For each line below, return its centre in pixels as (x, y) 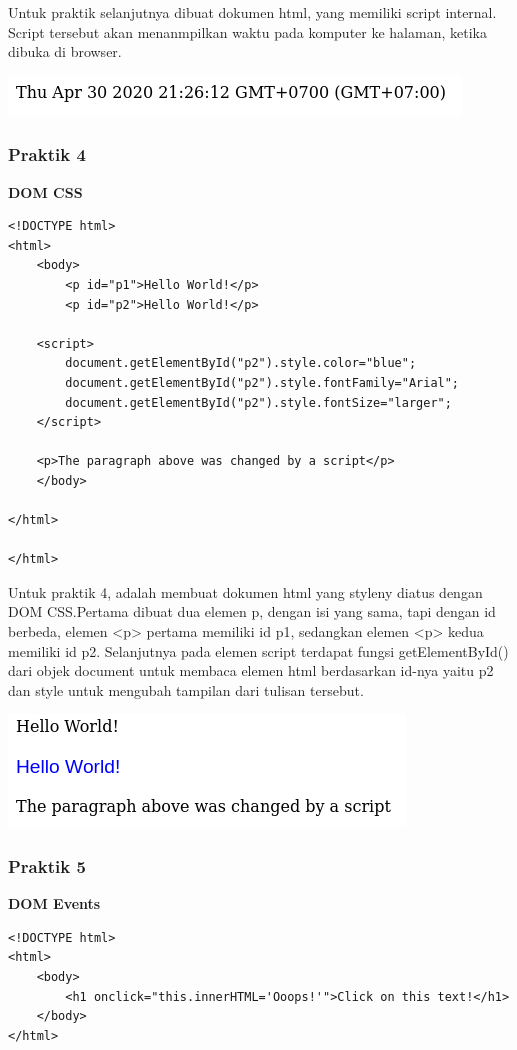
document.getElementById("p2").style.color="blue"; (241, 363)
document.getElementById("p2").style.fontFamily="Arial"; (262, 382)
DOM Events (54, 903)
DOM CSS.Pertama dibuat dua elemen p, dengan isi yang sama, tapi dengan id (252, 611)
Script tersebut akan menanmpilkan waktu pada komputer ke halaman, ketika (247, 31)
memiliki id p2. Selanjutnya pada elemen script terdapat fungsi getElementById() (258, 650)
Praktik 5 (47, 865)
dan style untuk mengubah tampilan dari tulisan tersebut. (186, 689)
